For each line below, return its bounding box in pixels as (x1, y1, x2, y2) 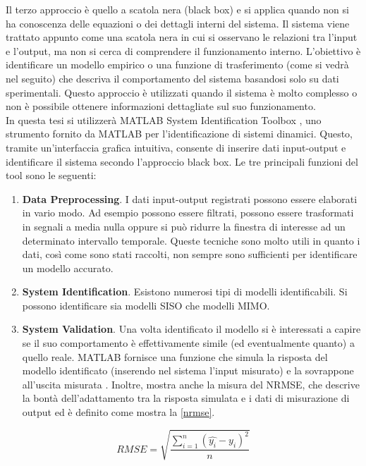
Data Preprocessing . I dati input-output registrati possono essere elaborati (22, 191, 358, 206)
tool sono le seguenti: (6, 168, 97, 183)
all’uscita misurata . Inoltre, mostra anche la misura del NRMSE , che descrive (22, 376, 360, 391)
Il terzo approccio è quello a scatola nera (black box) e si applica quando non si (6, 2, 349, 16)
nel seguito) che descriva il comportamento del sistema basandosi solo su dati (6, 70, 339, 85)
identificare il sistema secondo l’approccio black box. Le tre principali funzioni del (6, 154, 358, 168)
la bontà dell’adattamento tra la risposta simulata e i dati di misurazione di (22, 391, 350, 405)
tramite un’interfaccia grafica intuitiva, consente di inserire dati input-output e (6, 140, 346, 154)
